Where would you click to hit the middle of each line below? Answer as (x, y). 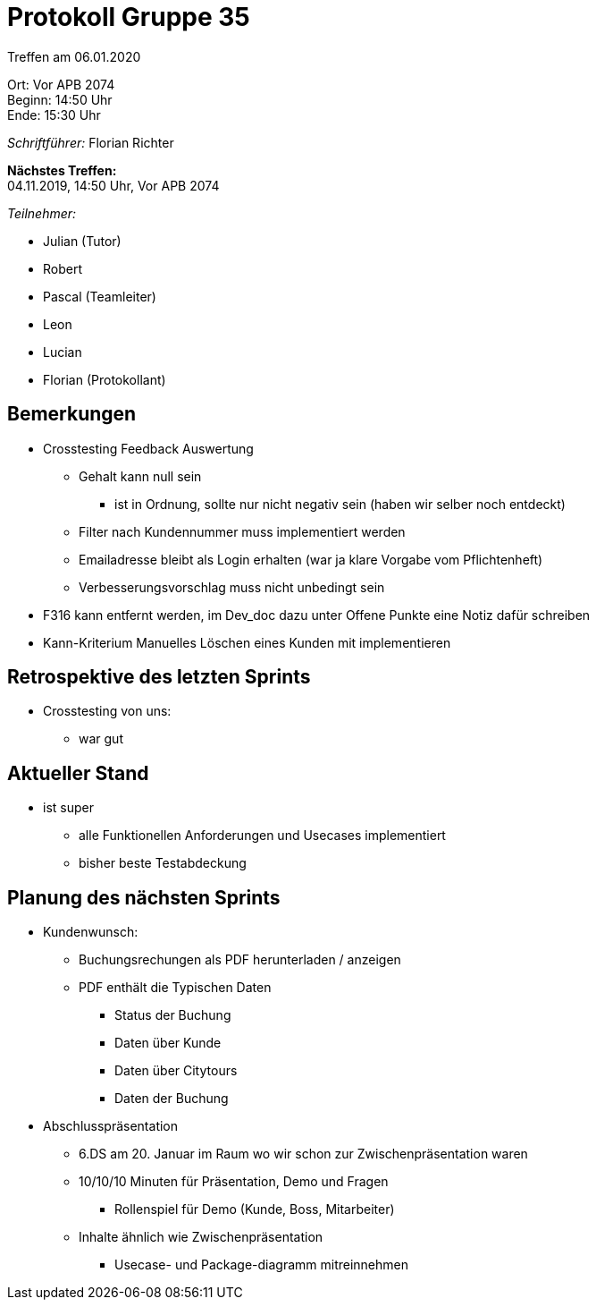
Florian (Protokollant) (105, 379)
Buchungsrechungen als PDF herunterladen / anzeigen (240, 960)
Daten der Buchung (172, 1099)
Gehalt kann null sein (140, 476)
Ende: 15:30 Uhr (54, 115)
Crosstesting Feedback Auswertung (148, 448)
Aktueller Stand (78, 773)
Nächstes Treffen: (62, 170)
